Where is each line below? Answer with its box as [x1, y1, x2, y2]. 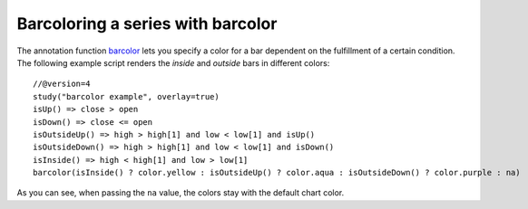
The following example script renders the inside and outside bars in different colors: [16, 57, 330, 68]
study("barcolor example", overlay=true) [33, 91, 220, 101]
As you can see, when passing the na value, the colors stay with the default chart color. [16, 187, 345, 198]
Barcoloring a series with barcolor [16, 14, 278, 33]
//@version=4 [33, 79, 91, 90]
